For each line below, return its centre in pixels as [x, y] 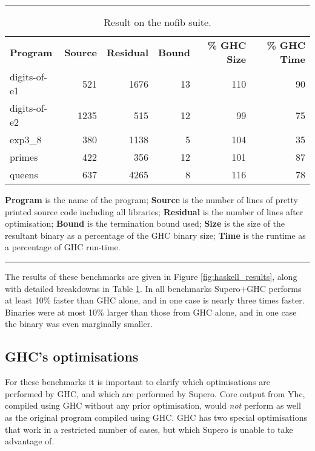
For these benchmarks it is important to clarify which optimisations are [138, 382]
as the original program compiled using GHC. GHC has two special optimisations [156, 417]
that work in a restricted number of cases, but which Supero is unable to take [149, 429]
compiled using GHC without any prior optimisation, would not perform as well [153, 405]
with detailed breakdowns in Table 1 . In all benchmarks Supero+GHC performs [153, 288]
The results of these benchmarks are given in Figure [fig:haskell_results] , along [151, 276]
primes [24, 157]
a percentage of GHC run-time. [63, 247]
